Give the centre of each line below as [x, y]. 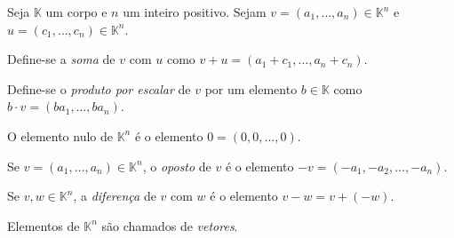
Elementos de [44, 225]
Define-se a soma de [61, 59]
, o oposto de [177, 166]
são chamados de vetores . [170, 225]
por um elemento [251, 88]
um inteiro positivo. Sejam [195, 12]
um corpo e [76, 12]
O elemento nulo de [60, 135]
